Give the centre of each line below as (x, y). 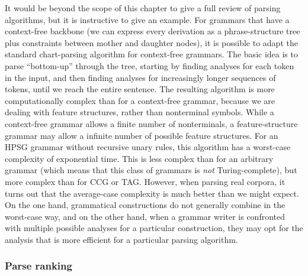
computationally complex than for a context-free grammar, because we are (140, 100)
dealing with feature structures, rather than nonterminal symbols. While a (139, 112)
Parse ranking (38, 266)
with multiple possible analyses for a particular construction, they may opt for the (154, 228)
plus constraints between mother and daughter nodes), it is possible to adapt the (151, 42)
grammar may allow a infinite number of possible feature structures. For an (142, 135)
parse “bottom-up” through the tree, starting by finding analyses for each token (150, 65)
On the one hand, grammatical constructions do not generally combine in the (145, 205)
